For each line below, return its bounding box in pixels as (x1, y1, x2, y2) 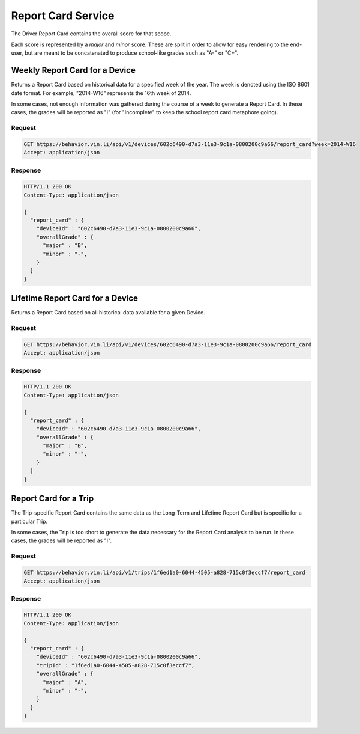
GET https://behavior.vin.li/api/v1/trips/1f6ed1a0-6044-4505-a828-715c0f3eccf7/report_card (23, 569, 305, 576)
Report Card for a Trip (11, 494, 94, 504)
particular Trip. (11, 518, 48, 525)
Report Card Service (11, 9, 115, 22)
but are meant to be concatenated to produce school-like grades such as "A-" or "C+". (25, 49, 239, 57)
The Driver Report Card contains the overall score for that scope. (11, 30, 172, 37)
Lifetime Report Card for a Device (11, 293, 138, 304)
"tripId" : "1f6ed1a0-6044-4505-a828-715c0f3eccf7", (36, 662, 195, 668)
